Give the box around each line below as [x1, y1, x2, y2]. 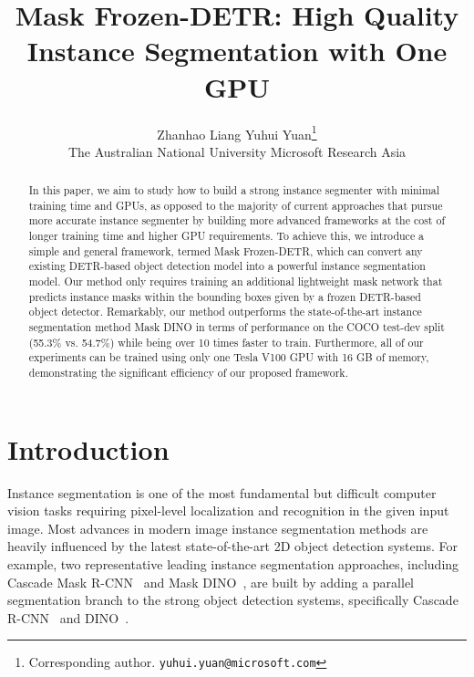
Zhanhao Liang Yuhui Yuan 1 [157, 121, 317, 143]
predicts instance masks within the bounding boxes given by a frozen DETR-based [28, 288, 421, 304]
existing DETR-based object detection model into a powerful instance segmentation [28, 258, 426, 274]
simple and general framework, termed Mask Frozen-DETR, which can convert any [28, 243, 423, 258]
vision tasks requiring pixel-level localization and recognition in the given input [7, 501, 449, 520]
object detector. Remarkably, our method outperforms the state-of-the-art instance [28, 304, 422, 319]
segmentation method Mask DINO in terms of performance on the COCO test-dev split [28, 319, 445, 335]
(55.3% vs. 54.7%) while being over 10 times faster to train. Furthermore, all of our [28, 334, 424, 349]
